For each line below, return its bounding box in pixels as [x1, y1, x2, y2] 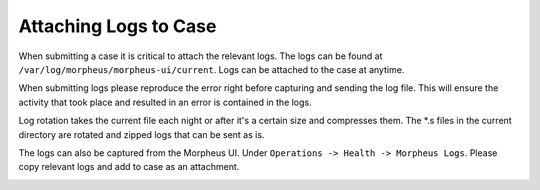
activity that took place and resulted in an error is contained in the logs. [18, 96, 312, 108]
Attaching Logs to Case [18, 15, 217, 37]
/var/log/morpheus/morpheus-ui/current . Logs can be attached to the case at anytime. [18, 63, 405, 75]
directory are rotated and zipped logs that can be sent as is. [18, 128, 265, 140]
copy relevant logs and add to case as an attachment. [18, 161, 240, 173]
